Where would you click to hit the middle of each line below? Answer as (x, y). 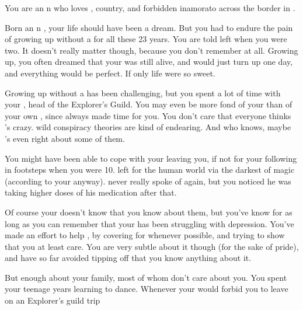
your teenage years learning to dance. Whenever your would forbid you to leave (147, 289)
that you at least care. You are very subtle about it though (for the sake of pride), (152, 246)
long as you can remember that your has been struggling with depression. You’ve (149, 223)
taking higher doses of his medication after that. (91, 192)
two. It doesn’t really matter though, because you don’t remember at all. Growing (151, 50)
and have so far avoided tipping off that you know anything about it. (128, 258)
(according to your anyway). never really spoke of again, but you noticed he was (148, 181)
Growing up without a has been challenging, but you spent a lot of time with (143, 93)
